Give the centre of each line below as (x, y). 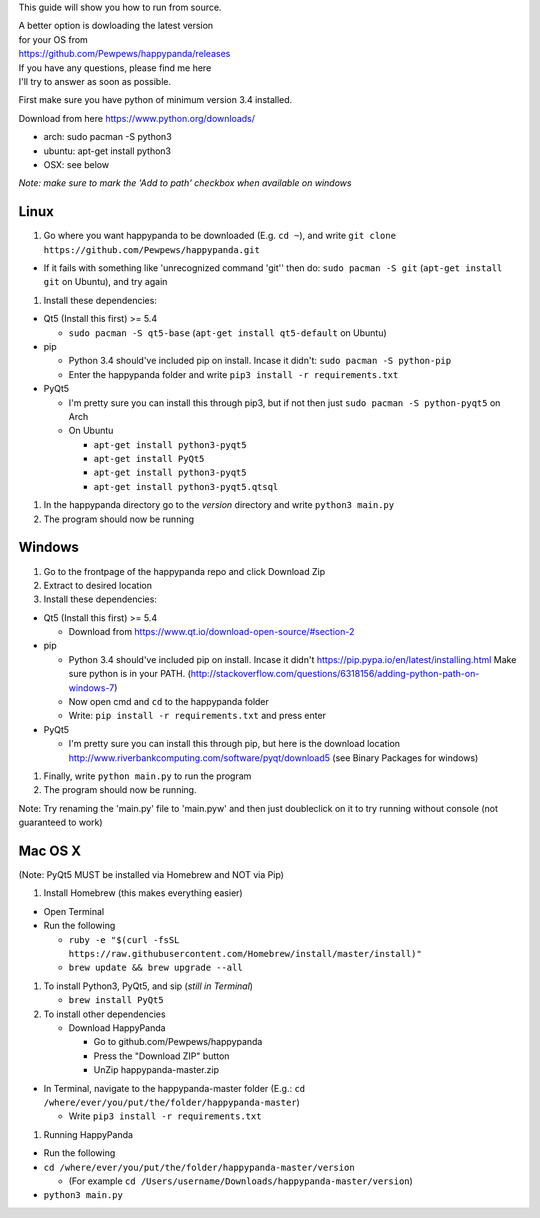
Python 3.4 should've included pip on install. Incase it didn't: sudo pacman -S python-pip (260, 361)
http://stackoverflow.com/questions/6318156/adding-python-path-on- (335, 674)
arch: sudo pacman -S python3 (107, 137)
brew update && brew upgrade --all (156, 968)
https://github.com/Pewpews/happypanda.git (151, 249)
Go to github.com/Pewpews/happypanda (178, 1042)
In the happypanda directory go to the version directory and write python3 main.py (219, 505)
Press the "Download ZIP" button (161, 1056)
